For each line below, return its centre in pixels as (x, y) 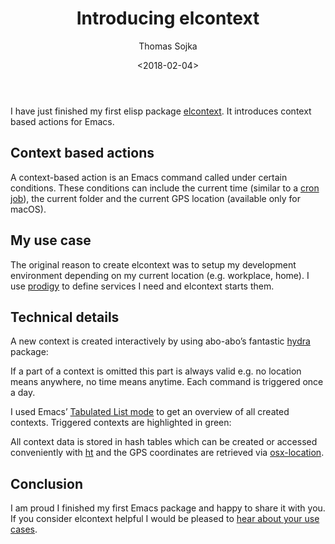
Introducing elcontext (168, 18)
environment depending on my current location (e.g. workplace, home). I (160, 275)
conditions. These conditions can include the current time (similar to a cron (165, 188)
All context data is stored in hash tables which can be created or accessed (164, 442)
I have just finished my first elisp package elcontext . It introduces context (161, 111)
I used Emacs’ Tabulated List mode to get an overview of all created (150, 412)
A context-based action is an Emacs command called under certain (149, 177)
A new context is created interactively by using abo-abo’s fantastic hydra (160, 341)
